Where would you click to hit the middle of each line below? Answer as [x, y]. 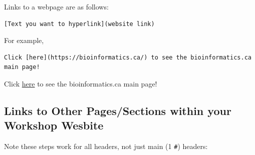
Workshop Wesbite [54, 125]
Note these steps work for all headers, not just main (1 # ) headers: [106, 146]
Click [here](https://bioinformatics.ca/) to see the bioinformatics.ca [128, 57]
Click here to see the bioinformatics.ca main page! [81, 83]
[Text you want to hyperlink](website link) [79, 24]
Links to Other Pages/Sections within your [118, 110]
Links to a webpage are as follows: [56, 6]
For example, [24, 40]
